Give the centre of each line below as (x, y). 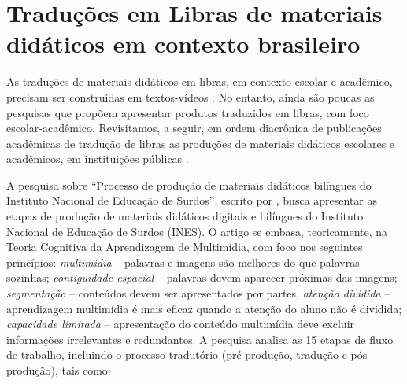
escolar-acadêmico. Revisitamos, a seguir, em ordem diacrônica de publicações (194, 128)
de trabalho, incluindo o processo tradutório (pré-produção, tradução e (177, 354)
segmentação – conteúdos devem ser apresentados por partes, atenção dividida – (198, 293)
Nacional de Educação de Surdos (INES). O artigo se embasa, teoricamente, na (197, 231)
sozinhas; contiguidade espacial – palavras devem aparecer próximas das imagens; (202, 277)
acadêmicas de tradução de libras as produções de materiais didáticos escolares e (201, 143)
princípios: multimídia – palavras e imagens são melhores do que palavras (183, 262)
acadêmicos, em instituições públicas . (98, 159)
